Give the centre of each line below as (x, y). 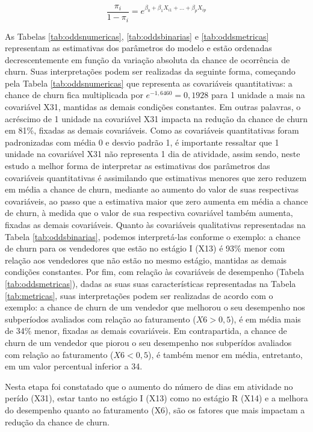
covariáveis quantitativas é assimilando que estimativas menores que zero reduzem (156, 177)
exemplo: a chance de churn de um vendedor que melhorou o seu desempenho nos (155, 307)
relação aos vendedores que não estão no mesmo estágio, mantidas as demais (146, 260)
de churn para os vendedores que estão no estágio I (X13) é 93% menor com (145, 248)
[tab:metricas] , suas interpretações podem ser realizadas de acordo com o (139, 295)
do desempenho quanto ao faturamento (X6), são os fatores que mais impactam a (155, 409)
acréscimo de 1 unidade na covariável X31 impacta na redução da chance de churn (156, 118)
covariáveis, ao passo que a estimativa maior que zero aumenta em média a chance (156, 201)
